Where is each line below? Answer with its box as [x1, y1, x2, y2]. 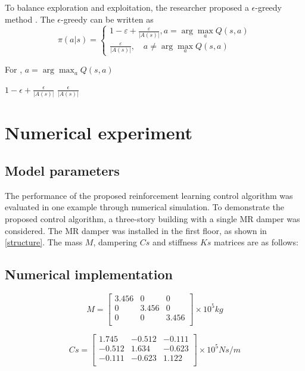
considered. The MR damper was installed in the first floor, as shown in [5, 224, 267, 236]
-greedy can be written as [60, 13, 154, 25]
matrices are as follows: [214, 236, 298, 248]
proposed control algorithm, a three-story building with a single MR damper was [5, 213, 300, 225]
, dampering [93, 236, 138, 248]
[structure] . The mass [5, 236, 83, 248]
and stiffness [152, 236, 198, 248]
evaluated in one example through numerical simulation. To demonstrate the [5, 201, 284, 213]
